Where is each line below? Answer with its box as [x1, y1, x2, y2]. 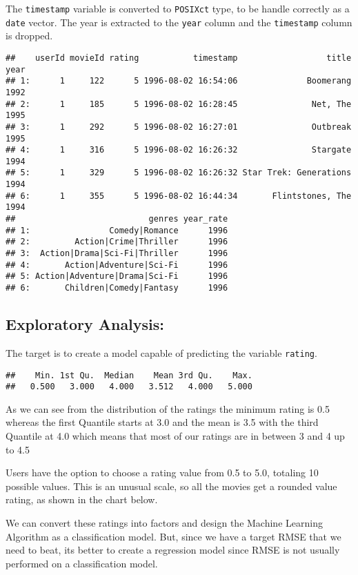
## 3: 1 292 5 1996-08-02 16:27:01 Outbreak [6, 121, 352, 132]
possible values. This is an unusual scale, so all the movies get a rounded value [6, 478, 337, 493]
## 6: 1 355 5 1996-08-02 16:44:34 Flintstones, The [6, 191, 352, 201]
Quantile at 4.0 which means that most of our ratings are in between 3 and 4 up [6, 429, 345, 443]
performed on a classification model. [6, 556, 158, 570]
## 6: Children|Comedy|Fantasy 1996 [6, 283, 228, 293]
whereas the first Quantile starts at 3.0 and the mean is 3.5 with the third [6, 415, 319, 429]
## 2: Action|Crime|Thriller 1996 [6, 237, 228, 247]
